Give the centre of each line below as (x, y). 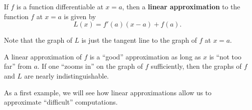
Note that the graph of (38, 40)
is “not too (225, 56)
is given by (80, 16)
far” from (18, 66)
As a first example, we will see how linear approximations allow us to (108, 92)
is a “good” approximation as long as (145, 56)
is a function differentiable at (60, 6)
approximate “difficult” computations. (61, 102)
